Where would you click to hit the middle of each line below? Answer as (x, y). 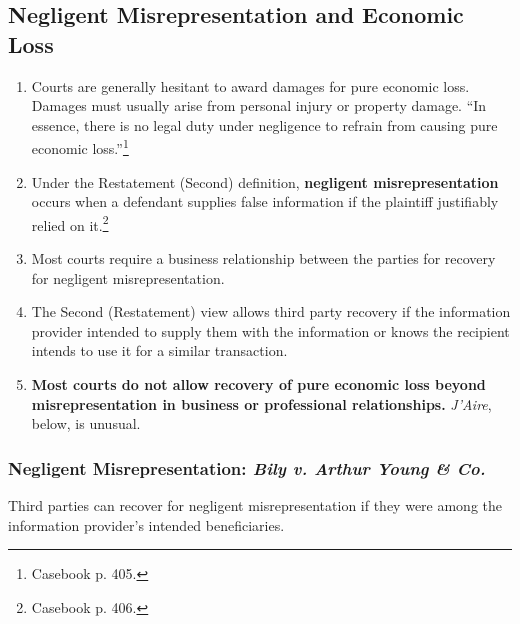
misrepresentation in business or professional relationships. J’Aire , (261, 403)
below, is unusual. (86, 423)
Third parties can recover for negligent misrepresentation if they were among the (255, 505)
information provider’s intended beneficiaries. (146, 524)
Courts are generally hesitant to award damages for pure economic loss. (250, 85)
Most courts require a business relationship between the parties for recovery (263, 258)
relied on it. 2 (70, 223)
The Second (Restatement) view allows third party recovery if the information (271, 311)
